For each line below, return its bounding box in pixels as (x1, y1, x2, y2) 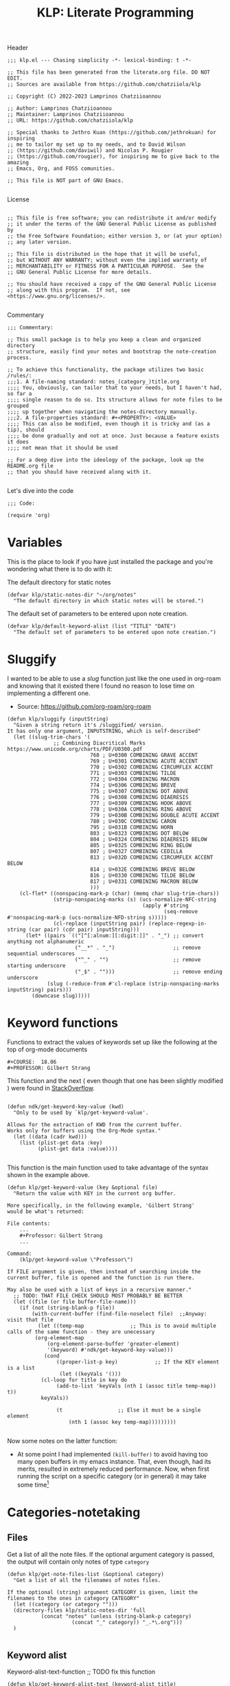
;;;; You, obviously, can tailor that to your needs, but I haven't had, (7, 384, 223, 391)
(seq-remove (163, 908, 198, 915)
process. (7, 354, 32, 362)
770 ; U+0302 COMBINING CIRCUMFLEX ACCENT (90, 764, 214, 771)
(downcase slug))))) (32, 992, 91, 1000)
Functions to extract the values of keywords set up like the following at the (7, 1038, 218, 1046)
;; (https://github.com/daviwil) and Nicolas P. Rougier (7, 147, 174, 154)
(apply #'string (142, 902, 189, 909)
